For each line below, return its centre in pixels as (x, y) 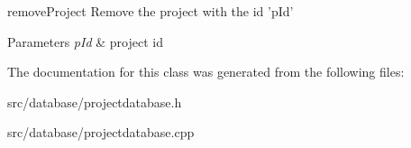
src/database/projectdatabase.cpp (101, 132)
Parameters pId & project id (85, 41)
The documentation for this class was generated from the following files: (206, 72)
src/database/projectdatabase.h (95, 102)
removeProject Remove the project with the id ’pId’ (151, 11)
